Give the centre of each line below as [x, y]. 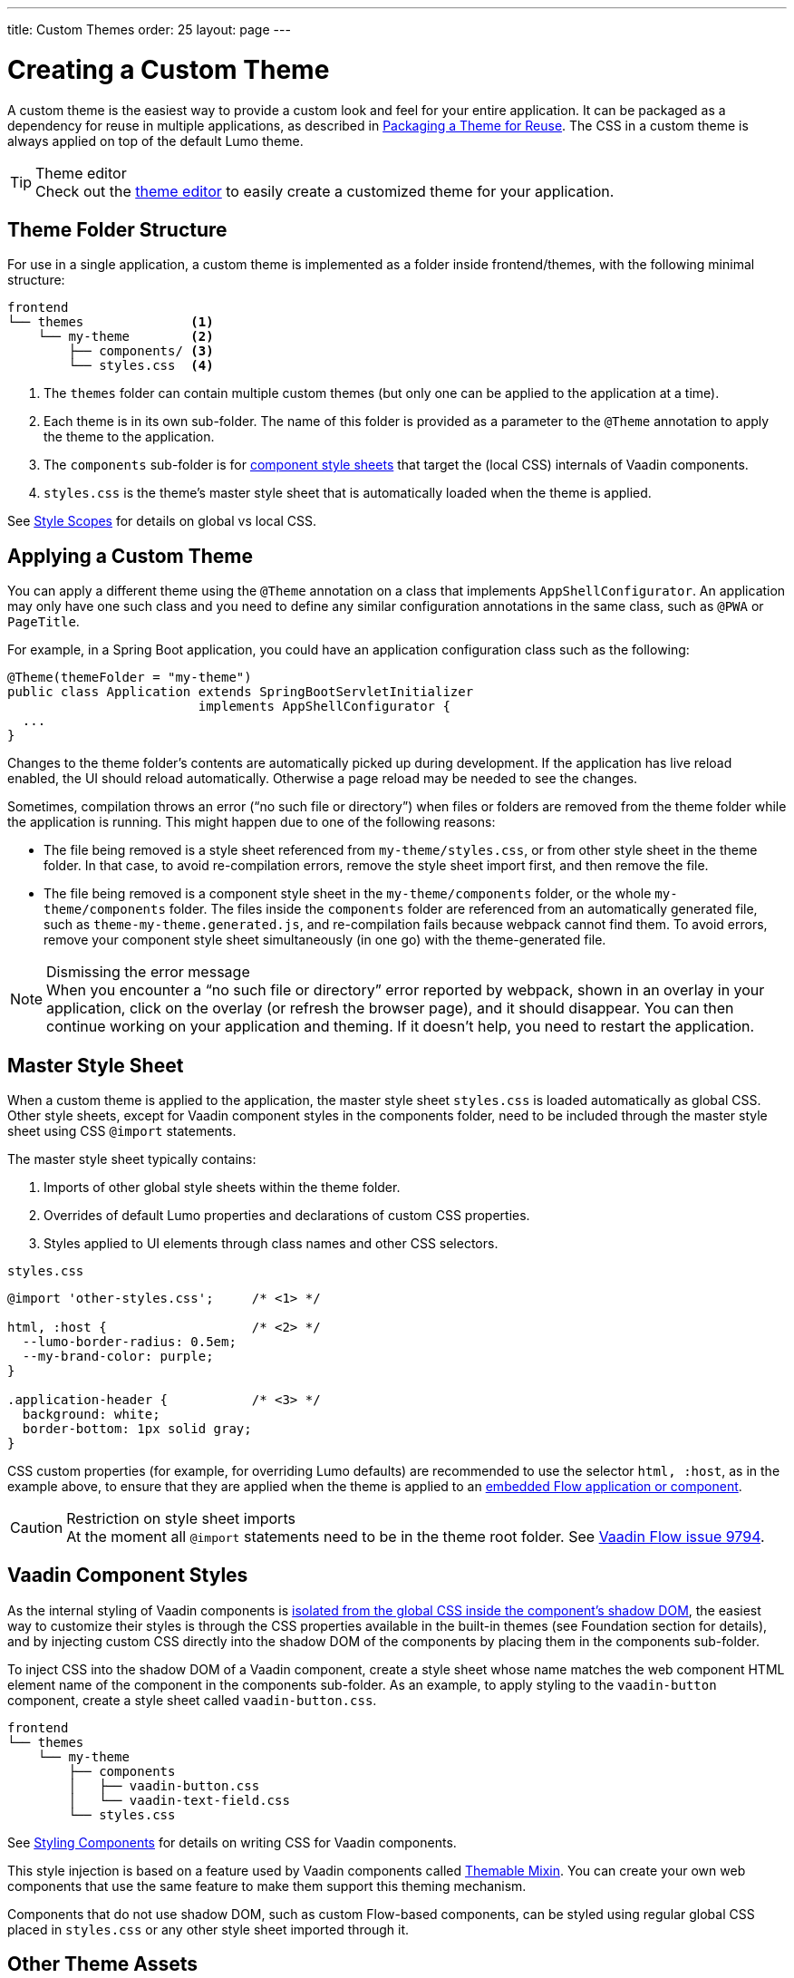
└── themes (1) [111, 322]
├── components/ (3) [141, 351]
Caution [37, 1528]
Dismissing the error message [148, 972]
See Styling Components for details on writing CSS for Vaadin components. [232, 1842]
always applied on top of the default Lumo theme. [155, 141]
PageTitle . [44, 622]
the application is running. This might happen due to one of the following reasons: [252, 822]
